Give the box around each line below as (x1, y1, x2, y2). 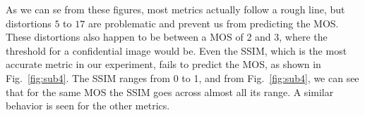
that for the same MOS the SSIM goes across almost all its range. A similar (6, 84, 334, 99)
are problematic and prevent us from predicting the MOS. (88, 15, 339, 30)
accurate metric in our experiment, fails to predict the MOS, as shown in (6, 57, 321, 72)
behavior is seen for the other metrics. (6, 98, 170, 113)
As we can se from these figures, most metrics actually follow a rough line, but (6, 2, 345, 16)
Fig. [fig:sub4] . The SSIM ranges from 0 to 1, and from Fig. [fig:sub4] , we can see (6, 70, 359, 85)
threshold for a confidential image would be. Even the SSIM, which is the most (6, 43, 347, 57)
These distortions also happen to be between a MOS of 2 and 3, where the (6, 29, 328, 44)
